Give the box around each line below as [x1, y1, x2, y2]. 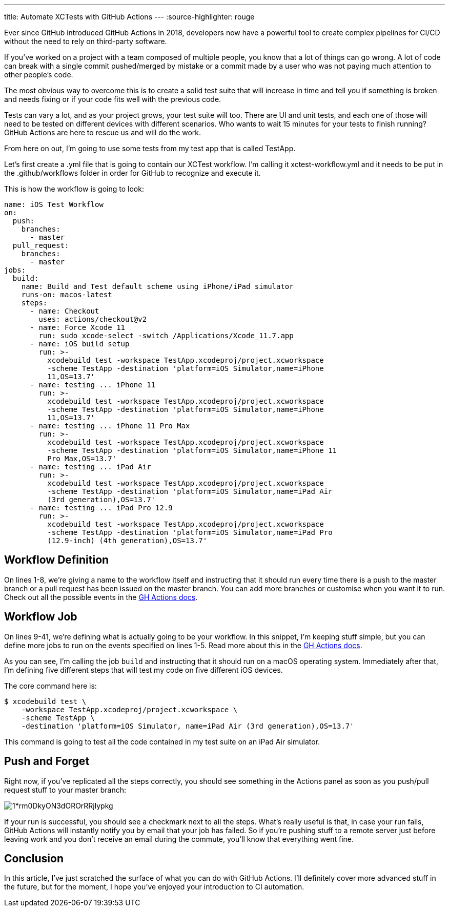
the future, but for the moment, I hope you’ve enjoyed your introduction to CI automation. [4, 882, 304, 892]
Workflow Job [4, 610, 77, 624]
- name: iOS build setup [30, 340, 130, 348]
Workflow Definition [4, 553, 109, 567]
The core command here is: [4, 681, 97, 690]
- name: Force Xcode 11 [30, 323, 126, 332]
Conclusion [4, 852, 64, 865]
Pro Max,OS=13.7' [47, 454, 117, 463]
